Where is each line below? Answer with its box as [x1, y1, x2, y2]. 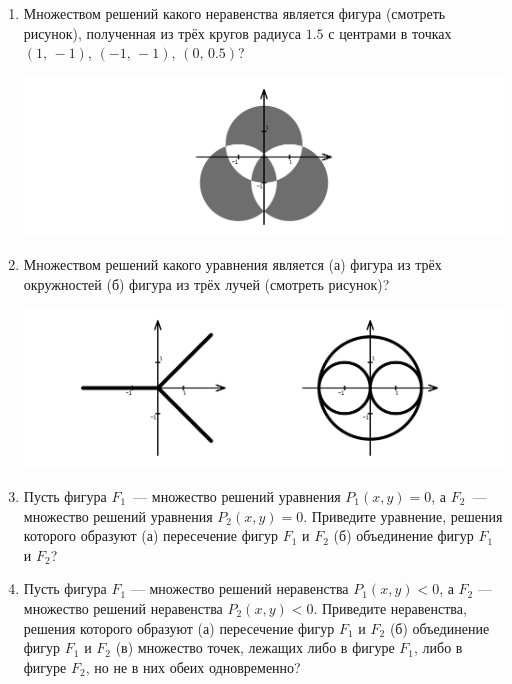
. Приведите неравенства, [313, 597, 467, 618]
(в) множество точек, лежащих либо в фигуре [115, 637, 395, 658]
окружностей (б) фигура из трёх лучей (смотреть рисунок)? [23, 273, 390, 294]
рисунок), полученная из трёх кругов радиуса [23, 22, 302, 43]
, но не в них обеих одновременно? [85, 656, 301, 677]
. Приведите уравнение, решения [303, 505, 503, 526]
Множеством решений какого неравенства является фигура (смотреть [23, 3, 446, 23]
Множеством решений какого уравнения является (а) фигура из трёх [23, 254, 442, 275]
